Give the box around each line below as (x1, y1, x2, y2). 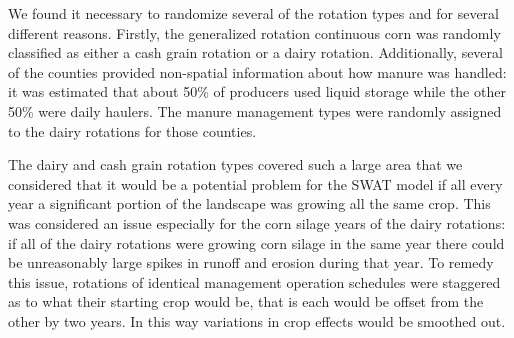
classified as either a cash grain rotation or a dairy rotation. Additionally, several (8, 42, 503, 63)
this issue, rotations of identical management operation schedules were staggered (8, 271, 501, 292)
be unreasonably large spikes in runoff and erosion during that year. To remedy (8, 252, 494, 273)
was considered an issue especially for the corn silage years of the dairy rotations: (8, 212, 506, 233)
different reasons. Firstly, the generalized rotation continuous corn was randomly (8, 22, 501, 43)
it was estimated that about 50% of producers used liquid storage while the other (8, 81, 506, 102)
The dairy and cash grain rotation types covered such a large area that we (8, 154, 463, 175)
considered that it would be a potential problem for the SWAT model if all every (8, 173, 503, 194)
